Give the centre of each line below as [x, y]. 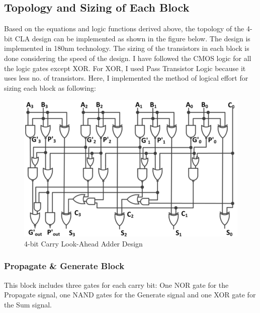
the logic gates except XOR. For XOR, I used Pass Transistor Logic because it [125, 68]
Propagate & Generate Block [64, 266]
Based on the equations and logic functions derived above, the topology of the [124, 28]
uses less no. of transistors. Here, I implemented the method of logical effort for [126, 78]
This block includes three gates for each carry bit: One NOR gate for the [116, 285]
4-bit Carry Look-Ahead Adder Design [83, 243]
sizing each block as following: [50, 87]
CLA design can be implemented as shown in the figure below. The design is [133, 38]
